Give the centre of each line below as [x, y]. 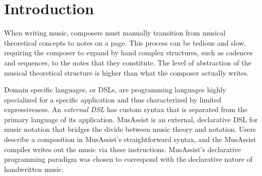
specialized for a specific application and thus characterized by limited [113, 99]
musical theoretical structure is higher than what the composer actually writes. [126, 72]
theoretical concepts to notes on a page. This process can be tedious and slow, [125, 42]
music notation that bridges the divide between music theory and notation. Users [130, 129]
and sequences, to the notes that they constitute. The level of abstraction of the [128, 62]
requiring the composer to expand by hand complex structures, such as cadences [128, 52]
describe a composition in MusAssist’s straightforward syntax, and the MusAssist [130, 139]
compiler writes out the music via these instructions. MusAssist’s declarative [123, 149]
